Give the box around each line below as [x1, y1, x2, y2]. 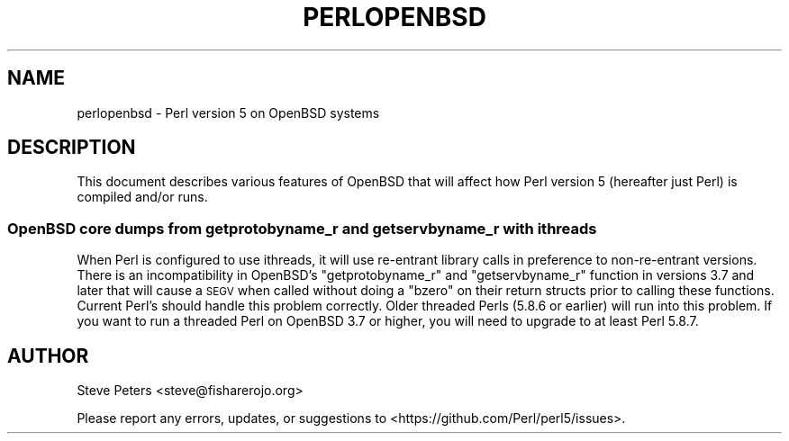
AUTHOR [7, 344, 89, 367]
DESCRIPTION [7, 136, 136, 159]
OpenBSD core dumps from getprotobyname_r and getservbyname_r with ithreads [7, 219, 597, 238]
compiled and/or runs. [77, 189, 208, 205]
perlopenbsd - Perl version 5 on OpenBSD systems [77, 104, 380, 121]
